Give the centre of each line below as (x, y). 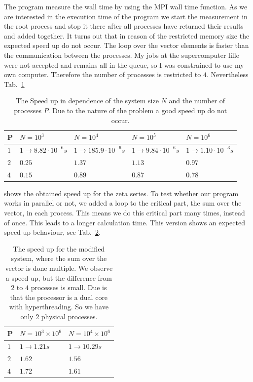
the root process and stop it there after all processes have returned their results (124, 26)
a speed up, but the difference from (59, 277)
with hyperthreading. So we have (59, 307)
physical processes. (69, 316)
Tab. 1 (14, 84)
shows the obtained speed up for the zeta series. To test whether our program (121, 193)
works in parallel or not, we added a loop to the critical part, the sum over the (123, 203)
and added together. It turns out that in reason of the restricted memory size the (127, 35)
